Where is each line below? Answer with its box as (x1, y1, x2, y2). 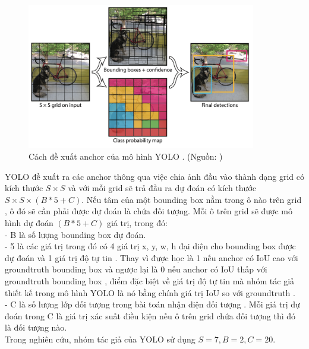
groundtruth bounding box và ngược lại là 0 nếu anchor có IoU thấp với (5, 263, 267, 275)
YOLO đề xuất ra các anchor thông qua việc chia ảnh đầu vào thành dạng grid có (5, 170, 304, 182)
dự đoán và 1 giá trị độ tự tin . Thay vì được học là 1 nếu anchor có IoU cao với (5, 251, 298, 264)
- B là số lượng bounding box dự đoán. (5, 228, 146, 240)
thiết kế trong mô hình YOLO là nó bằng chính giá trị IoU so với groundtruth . (5, 286, 295, 299)
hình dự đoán (5, 217, 53, 229)
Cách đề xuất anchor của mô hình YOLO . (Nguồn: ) (29, 150, 223, 163)
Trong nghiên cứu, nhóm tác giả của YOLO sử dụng (5, 332, 196, 345)
